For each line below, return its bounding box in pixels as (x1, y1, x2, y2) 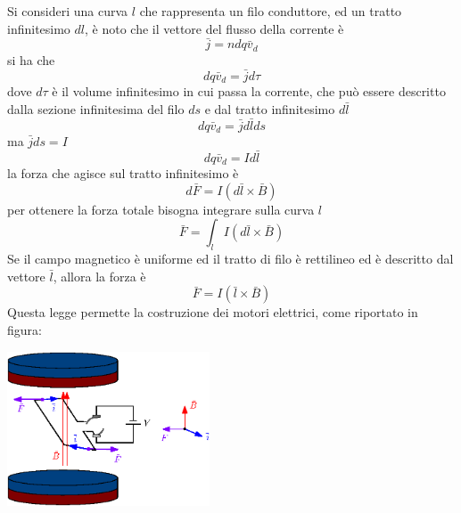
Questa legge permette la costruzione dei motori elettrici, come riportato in (7, 303, 418, 322)
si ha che (7, 50, 55, 69)
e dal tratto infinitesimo (204, 99, 335, 118)
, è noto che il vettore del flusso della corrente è (85, 19, 344, 37)
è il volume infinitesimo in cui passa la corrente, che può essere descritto (52, 82, 446, 101)
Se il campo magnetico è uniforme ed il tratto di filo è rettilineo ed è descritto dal (7, 249, 454, 268)
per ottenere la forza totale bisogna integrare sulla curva (7, 199, 315, 218)
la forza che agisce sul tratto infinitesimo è (7, 164, 239, 183)
